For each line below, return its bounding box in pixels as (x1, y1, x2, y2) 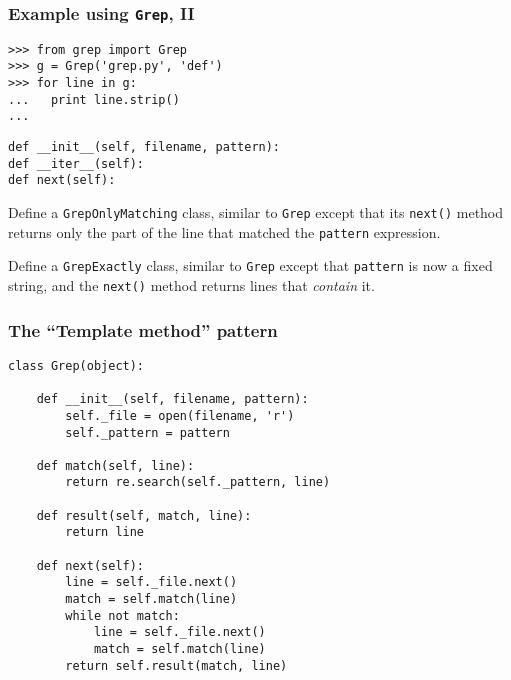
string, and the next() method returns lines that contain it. (8, 275, 375, 295)
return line (65, 525, 145, 540)
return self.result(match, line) (65, 658, 288, 673)
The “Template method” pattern (8, 317, 278, 342)
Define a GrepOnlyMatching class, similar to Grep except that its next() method (8, 202, 504, 223)
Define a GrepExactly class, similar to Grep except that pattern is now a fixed (8, 255, 493, 276)
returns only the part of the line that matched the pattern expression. (8, 221, 441, 242)
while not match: (65, 608, 180, 623)
